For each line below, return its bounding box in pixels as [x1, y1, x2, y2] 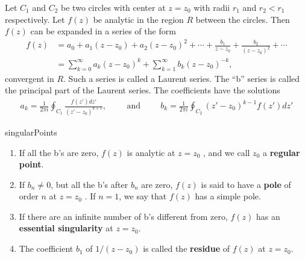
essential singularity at [19, 222, 113, 234]
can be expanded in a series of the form [30, 25, 176, 37]
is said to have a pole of [201, 178, 291, 190]
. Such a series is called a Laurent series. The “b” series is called [63, 72, 300, 84]
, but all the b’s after [51, 178, 128, 190]
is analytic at [127, 146, 175, 158]
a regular [262, 146, 300, 158]
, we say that [119, 190, 167, 202]
